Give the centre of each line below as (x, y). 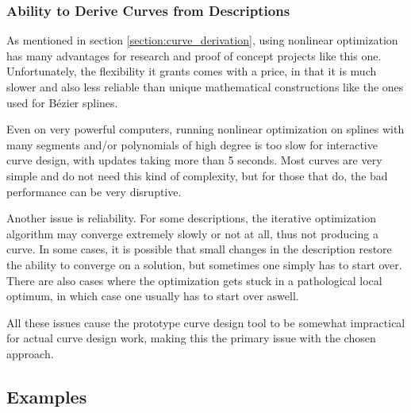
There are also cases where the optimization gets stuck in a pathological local (194, 280)
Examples (47, 396)
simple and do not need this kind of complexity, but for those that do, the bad (197, 175)
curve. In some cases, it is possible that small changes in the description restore (199, 249)
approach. (30, 353)
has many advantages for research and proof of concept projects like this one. (194, 55)
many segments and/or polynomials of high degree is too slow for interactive (192, 144)
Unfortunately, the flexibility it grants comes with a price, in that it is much (192, 71)
